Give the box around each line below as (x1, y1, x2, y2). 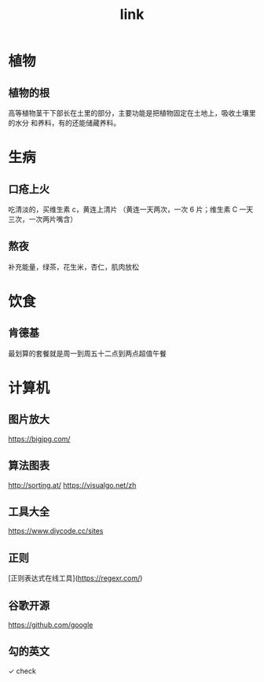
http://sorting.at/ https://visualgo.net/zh (8, 480, 137, 489)
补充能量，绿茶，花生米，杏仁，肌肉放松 (8, 262, 139, 271)
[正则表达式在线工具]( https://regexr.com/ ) (8, 573, 143, 583)
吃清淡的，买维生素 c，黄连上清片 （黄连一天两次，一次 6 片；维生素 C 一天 (8, 205, 254, 214)
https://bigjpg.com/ (8, 434, 71, 444)
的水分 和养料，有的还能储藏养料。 (8, 118, 120, 127)
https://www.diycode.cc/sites (8, 526, 104, 536)
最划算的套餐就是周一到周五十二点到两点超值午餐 (8, 348, 167, 358)
